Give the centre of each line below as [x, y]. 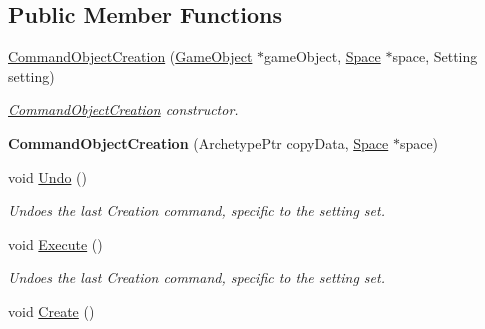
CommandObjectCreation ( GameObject [130, 56]
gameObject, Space [322, 56]
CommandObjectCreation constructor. [123, 109]
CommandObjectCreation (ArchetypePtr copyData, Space [198, 142]
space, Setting [435, 56]
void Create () [51, 310]
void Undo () [47, 176]
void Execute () [55, 243]
